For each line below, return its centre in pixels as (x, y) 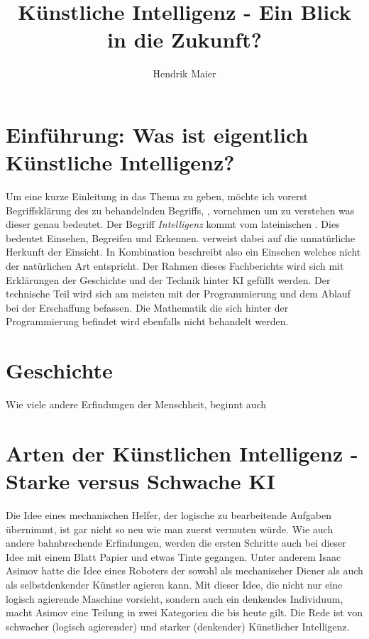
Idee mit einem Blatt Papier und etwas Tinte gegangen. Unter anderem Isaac (174, 556)
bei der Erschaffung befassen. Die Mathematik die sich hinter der (147, 307)
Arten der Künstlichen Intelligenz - (182, 453)
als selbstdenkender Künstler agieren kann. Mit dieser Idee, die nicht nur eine (174, 584)
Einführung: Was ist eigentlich (157, 134)
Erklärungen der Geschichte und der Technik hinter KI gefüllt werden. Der (168, 279)
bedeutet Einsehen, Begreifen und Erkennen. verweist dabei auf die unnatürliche (181, 237)
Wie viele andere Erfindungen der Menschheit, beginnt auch (136, 404)
